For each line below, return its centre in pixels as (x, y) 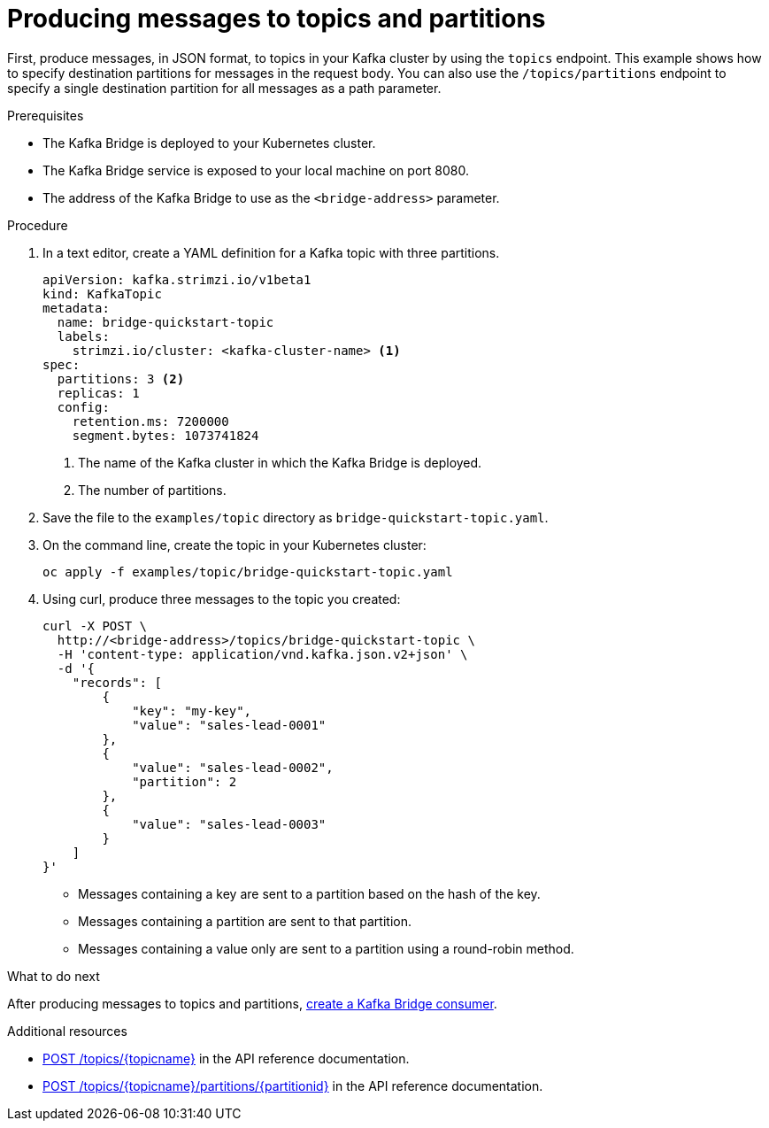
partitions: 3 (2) (121, 379)
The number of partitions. (152, 490)
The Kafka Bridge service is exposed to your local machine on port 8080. (256, 170)
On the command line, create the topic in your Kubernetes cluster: (235, 545)
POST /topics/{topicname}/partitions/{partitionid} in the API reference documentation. (293, 1086)
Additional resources (67, 1031)
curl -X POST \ (95, 626)
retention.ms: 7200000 (150, 421)
